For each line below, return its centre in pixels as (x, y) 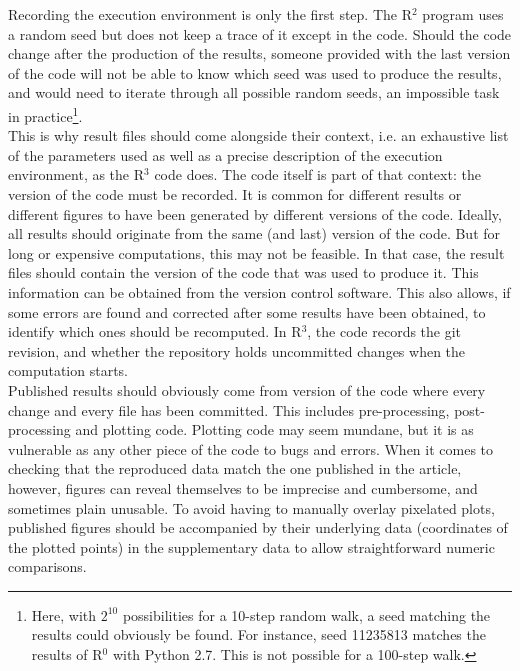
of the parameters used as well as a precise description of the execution (225, 154)
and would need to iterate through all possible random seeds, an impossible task (254, 92)
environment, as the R (76, 174)
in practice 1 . (45, 114)
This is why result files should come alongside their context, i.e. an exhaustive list (258, 135)
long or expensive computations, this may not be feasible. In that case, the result (256, 252)
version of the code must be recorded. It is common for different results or (235, 194)
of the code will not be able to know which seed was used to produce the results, (255, 72)
